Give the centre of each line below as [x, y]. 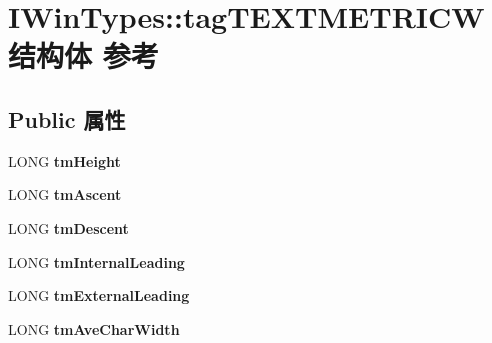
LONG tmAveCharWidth [94, 328]
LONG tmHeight [64, 160]
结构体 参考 [83, 55]
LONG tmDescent [68, 227]
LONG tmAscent [65, 194]
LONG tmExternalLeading [99, 295]
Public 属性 [67, 118]
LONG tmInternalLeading [96, 261]
